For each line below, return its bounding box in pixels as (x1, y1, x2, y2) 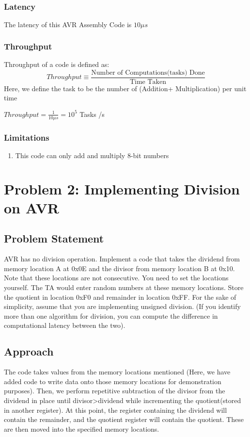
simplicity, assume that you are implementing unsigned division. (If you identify (4, 301, 241, 311)
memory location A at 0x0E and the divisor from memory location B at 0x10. (4, 263, 235, 273)
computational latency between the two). (4, 320, 125, 330)
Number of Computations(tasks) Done (91, 69, 205, 76)
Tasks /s (79, 109, 105, 119)
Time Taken (129, 78, 166, 85)
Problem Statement (4, 231, 104, 246)
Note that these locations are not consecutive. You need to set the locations (4, 273, 229, 283)
